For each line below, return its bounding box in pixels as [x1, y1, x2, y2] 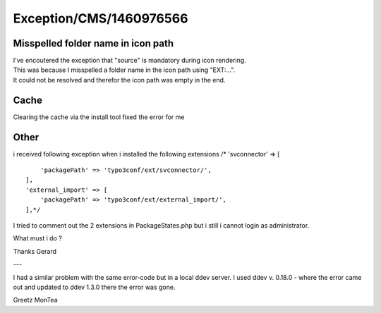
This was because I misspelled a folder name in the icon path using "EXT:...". [13, 66, 236, 74]
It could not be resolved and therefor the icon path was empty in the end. [13, 75, 226, 84]
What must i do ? [13, 234, 63, 243]
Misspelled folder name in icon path [13, 37, 174, 49]
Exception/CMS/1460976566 [13, 11, 188, 26]
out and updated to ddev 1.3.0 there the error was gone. [13, 283, 176, 291]
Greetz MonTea [13, 296, 58, 305]
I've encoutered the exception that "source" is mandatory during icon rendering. [13, 56, 246, 65]
